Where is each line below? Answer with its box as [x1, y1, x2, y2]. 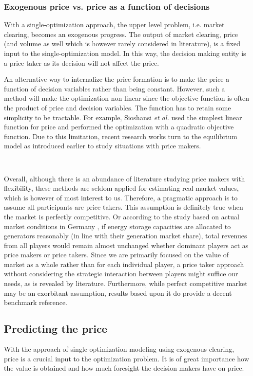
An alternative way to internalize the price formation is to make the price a [4, 74, 230, 84]
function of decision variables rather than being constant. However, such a [4, 83, 225, 93]
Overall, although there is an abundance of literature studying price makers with [4, 173, 245, 183]
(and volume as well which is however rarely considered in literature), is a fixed [4, 38, 241, 49]
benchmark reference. [4, 297, 68, 307]
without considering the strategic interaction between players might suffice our [4, 269, 238, 279]
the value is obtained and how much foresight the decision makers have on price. [4, 363, 244, 373]
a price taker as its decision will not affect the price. [4, 57, 159, 68]
